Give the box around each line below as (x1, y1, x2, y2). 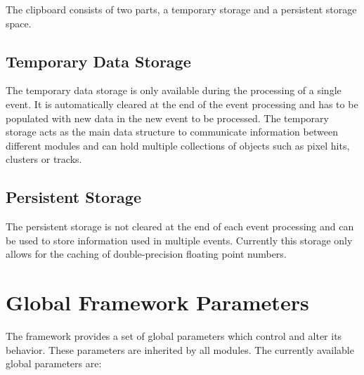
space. (6, 15, 32, 30)
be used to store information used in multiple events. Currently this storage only (6, 232, 353, 247)
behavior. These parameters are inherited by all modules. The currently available (6, 342, 354, 357)
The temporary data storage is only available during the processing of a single (6, 83, 342, 98)
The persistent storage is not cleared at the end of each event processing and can (6, 219, 354, 234)
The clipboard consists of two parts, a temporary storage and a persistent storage (6, 2, 357, 16)
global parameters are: (6, 356, 102, 371)
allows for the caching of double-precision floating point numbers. (6, 246, 287, 261)
